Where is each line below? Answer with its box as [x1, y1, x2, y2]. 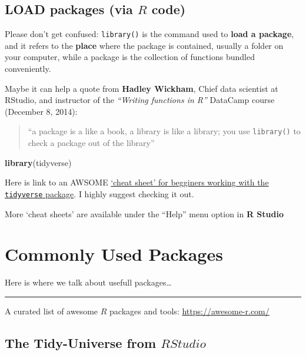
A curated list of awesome [5, 304, 98, 317]
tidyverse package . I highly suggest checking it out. [5, 187, 194, 200]
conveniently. [5, 62, 51, 75]
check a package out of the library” [28, 137, 155, 149]
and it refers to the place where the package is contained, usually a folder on [5, 39, 284, 51]
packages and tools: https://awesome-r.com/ [109, 304, 270, 317]
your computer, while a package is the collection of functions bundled [5, 51, 255, 63]
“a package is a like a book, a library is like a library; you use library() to [28, 125, 301, 137]
